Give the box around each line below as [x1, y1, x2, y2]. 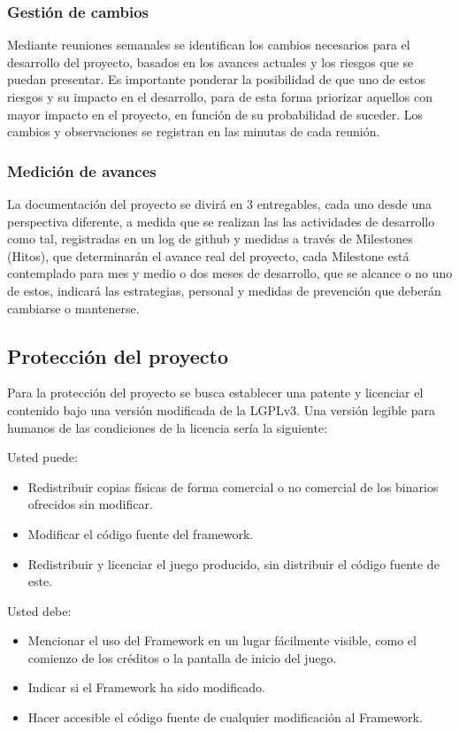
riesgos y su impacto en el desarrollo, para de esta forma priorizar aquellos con [7, 88, 433, 105]
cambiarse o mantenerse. [7, 298, 140, 317]
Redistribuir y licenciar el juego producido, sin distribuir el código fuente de [27, 554, 440, 573]
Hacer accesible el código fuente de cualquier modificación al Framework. [27, 708, 423, 727]
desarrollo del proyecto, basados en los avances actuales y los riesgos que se [7, 52, 414, 71]
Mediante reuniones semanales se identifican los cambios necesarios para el [7, 35, 410, 54]
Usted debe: [7, 601, 72, 620]
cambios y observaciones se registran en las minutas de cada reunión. [7, 122, 380, 141]
